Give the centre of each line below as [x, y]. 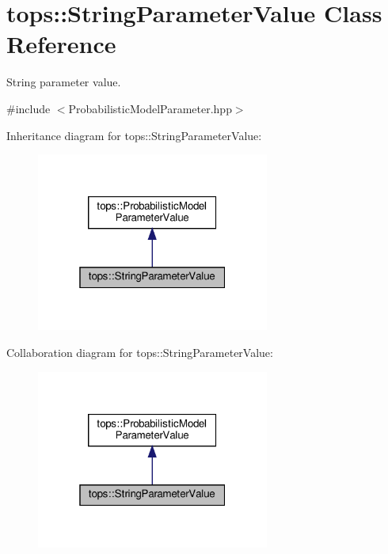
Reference [61, 44]
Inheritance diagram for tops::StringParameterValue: [134, 135]
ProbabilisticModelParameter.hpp [150, 108]
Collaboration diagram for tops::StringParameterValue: [140, 352]
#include [29, 108]
